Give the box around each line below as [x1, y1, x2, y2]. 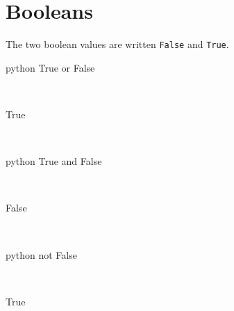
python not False [6, 247, 77, 262]
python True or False [6, 60, 95, 74]
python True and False [6, 154, 102, 168]
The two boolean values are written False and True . [6, 37, 229, 51]
